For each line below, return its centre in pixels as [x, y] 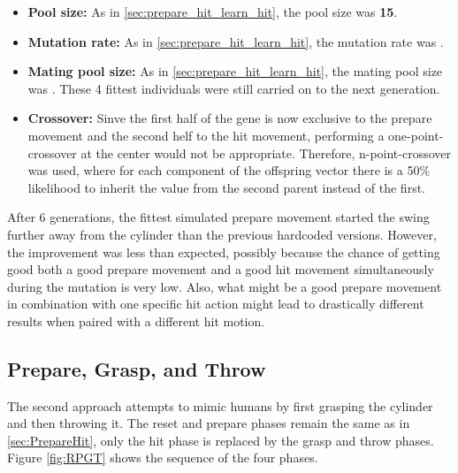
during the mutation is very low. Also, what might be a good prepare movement [225, 286]
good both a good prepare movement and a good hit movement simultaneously [221, 269]
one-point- [416, 135]
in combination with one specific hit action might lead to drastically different [216, 304]
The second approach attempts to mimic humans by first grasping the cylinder [220, 405]
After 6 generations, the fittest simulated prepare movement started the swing [218, 217]
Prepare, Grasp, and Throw [137, 368]
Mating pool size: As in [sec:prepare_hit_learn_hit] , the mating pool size [235, 71]
